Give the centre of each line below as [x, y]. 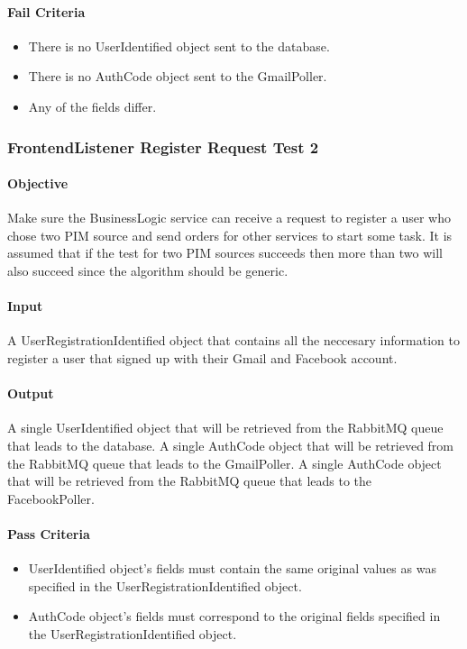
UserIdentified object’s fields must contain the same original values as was [232, 568]
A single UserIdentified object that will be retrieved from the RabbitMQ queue [225, 428]
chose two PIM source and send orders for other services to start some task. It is [230, 235]
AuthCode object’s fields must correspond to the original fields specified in [234, 616]
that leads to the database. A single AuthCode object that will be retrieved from [231, 445]
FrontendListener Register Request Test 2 [163, 146]
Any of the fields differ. [92, 106]
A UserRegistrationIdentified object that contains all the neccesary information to [233, 340]
